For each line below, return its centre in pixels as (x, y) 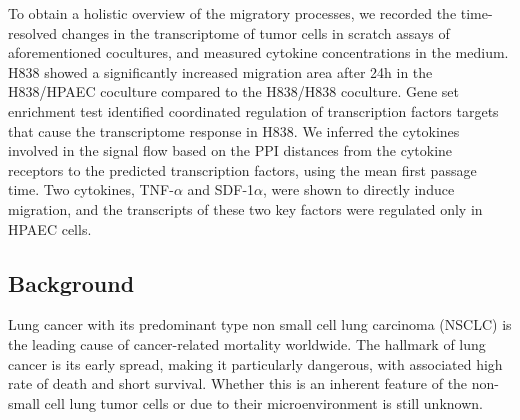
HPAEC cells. (50, 228)
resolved (33, 32)
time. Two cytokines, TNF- (91, 189)
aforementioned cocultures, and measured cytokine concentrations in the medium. (258, 52)
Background (71, 282)
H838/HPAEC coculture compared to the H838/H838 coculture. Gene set (233, 91)
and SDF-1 (221, 189)
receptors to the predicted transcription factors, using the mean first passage (242, 169)
